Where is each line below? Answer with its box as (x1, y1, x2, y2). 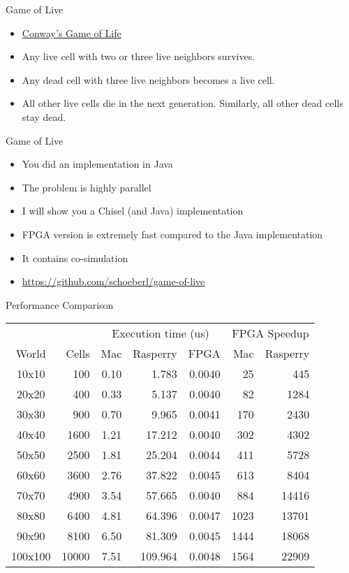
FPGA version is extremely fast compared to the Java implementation (22, 226, 323, 241)
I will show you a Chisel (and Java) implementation (22, 203, 244, 218)
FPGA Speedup (232, 325, 309, 342)
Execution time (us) (112, 325, 209, 342)
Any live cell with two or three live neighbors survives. (22, 49, 255, 64)
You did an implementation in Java (22, 157, 173, 171)
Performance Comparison (6, 297, 114, 312)
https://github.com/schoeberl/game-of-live (22, 274, 205, 289)
